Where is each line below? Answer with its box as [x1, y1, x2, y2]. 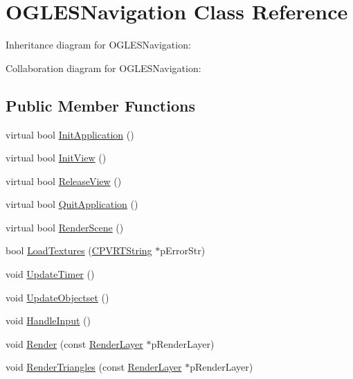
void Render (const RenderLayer [6, 336, 143, 351]
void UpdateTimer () [6, 267, 95, 281]
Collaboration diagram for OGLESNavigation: [6, 60, 201, 75]
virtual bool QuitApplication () [6, 197, 138, 211]
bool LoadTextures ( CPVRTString [6, 243, 152, 258]
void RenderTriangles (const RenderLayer [6, 360, 182, 374]
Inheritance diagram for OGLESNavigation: [6, 37, 191, 52]
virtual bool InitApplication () [6, 127, 134, 141]
